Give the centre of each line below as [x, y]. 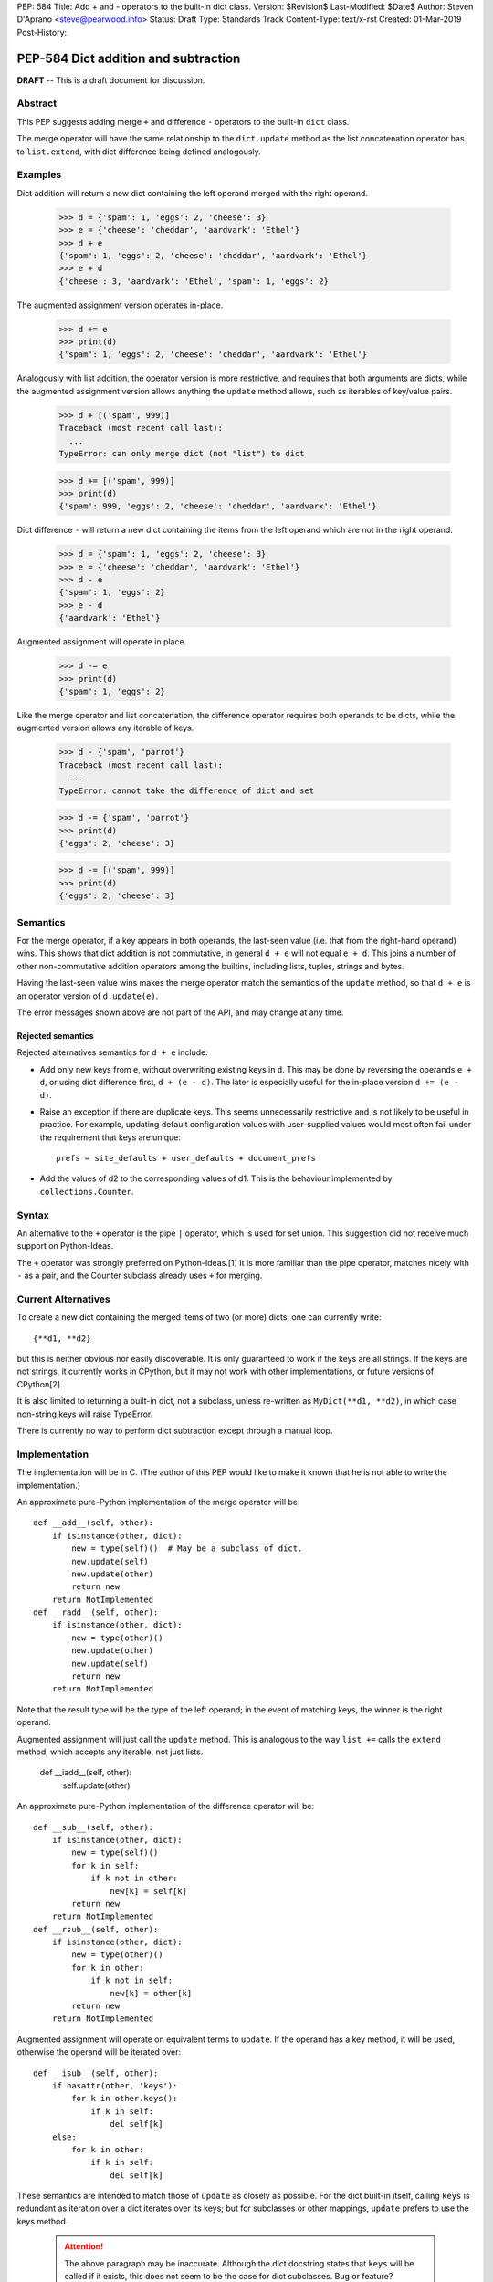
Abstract [37, 103]
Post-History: [42, 32]
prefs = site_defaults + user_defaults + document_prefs [186, 1158]
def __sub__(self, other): [94, 1827]
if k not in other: [134, 1879]
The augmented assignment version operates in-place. [120, 305]
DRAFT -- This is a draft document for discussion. [111, 80]
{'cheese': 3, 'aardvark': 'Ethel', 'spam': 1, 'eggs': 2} [194, 281]
